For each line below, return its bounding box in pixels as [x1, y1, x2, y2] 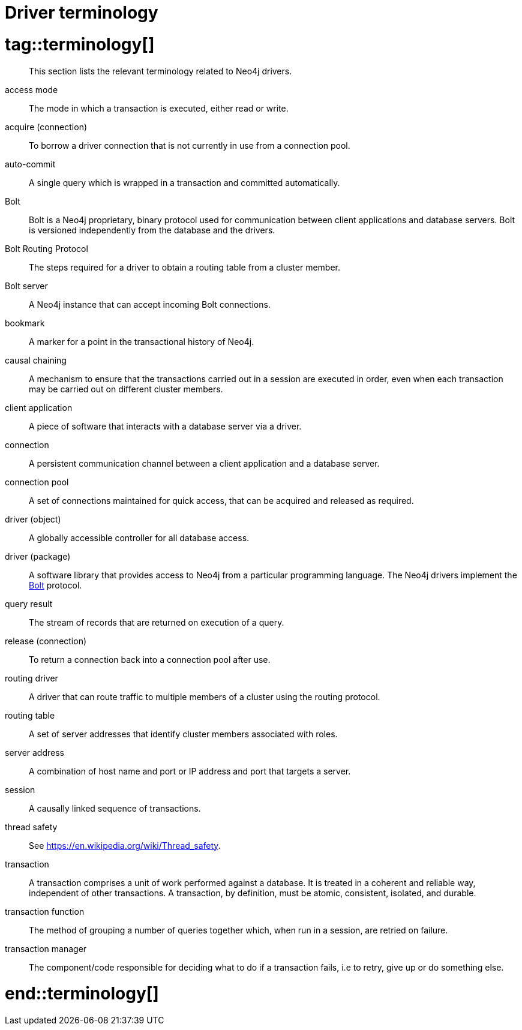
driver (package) [5, 551, 71, 561]
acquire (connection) [5, 121, 88, 132]
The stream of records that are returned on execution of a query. [29, 617, 284, 627]
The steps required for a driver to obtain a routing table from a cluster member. [29, 262, 341, 272]
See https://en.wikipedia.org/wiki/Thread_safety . [29, 840, 221, 851]
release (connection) [5, 635, 87, 646]
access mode [5, 84, 58, 95]
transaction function [5, 906, 85, 917]
